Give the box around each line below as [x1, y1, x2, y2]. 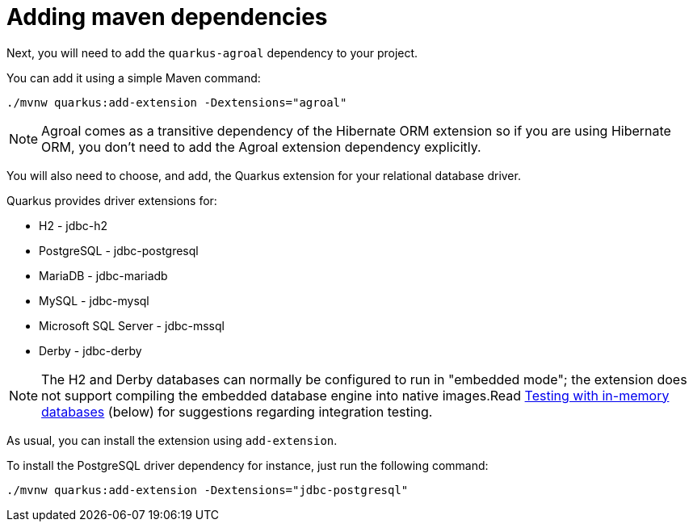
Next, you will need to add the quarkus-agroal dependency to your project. [6, 45, 418, 60]
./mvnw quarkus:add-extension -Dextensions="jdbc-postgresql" [6, 483, 409, 497]
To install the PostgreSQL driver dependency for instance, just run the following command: [6, 458, 489, 472]
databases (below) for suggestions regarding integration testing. [41, 403, 433, 420]
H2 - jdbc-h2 [39, 218, 108, 233]
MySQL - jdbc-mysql [39, 293, 149, 308]
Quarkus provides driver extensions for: [6, 193, 217, 207]
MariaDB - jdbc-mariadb [39, 268, 168, 283]
